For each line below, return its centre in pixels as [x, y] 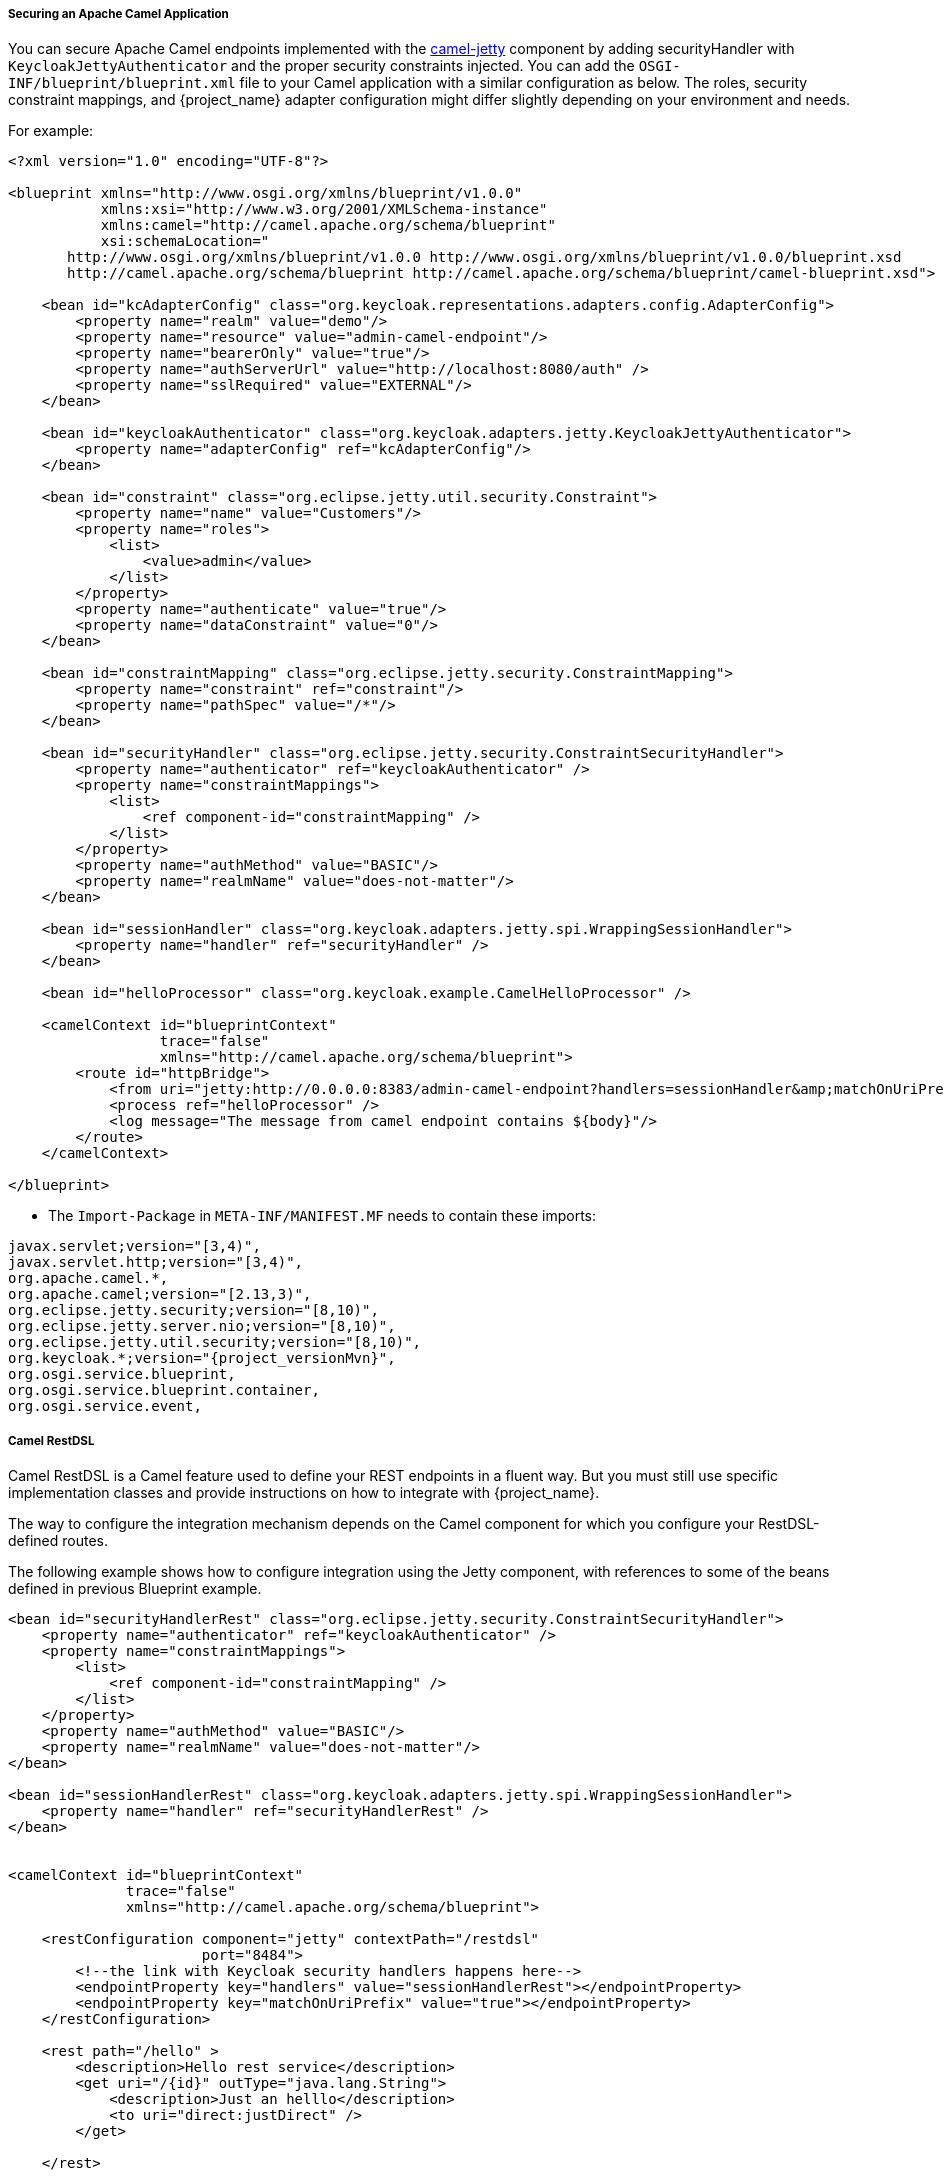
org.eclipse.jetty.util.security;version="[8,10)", [215, 1342]
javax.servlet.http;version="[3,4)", [156, 1262]
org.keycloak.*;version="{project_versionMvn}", [202, 1358]
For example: [51, 131]
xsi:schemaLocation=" [185, 241]
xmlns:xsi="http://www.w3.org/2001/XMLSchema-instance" [324, 209]
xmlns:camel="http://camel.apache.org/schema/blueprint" [328, 225]
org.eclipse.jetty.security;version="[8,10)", [193, 1310]
